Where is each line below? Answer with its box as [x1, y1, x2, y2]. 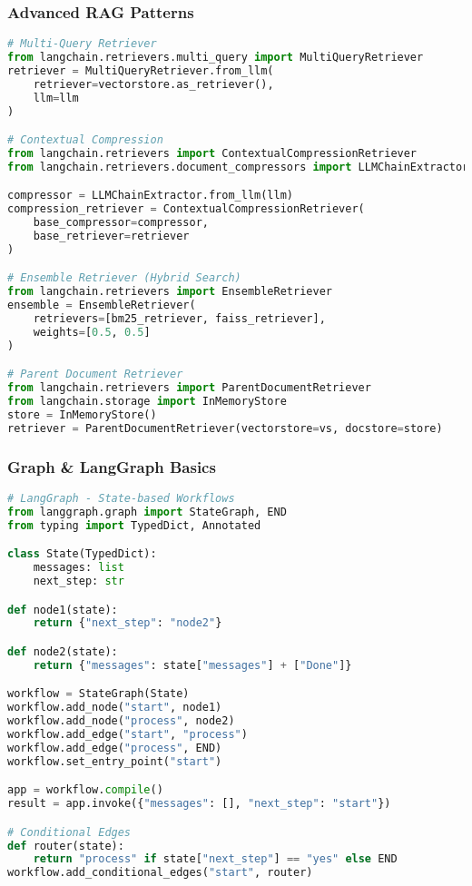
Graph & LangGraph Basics [7, 455, 216, 477]
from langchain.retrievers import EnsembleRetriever [7, 285, 332, 299]
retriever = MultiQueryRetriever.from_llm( [7, 64, 274, 77]
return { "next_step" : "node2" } [33, 616, 222, 630]
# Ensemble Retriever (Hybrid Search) [7, 271, 241, 285]
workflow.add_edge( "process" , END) [7, 741, 222, 754]
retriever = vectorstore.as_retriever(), [33, 77, 274, 91]
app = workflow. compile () [7, 783, 163, 797]
